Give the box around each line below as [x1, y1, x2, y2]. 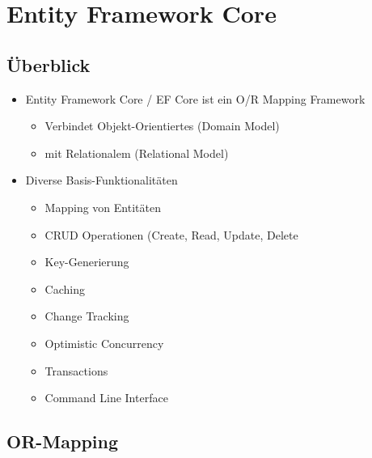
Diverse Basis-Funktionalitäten [25, 172, 178, 189]
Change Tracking [44, 307, 129, 324]
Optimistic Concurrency [44, 334, 164, 351]
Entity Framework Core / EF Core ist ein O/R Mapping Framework [25, 90, 366, 107]
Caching [44, 280, 85, 297]
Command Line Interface [44, 389, 168, 406]
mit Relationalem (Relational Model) [44, 144, 229, 161]
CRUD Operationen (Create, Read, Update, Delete [44, 226, 298, 243]
